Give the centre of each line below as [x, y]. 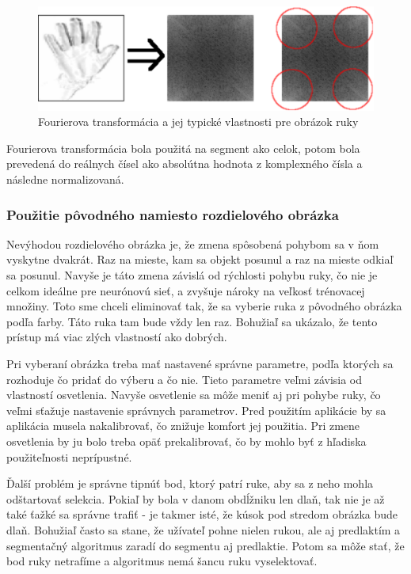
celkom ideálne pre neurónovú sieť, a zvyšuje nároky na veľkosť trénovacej [186, 290]
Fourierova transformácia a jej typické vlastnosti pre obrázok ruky [198, 122]
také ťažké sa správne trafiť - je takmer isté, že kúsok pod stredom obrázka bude [202, 514]
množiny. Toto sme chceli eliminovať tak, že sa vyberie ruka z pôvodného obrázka [204, 306]
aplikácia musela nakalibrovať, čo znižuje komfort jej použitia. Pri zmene [183, 426]
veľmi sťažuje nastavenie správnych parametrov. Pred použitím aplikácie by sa [196, 410]
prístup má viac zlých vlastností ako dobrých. [117, 337]
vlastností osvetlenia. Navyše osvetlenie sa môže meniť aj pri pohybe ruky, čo [194, 395]
